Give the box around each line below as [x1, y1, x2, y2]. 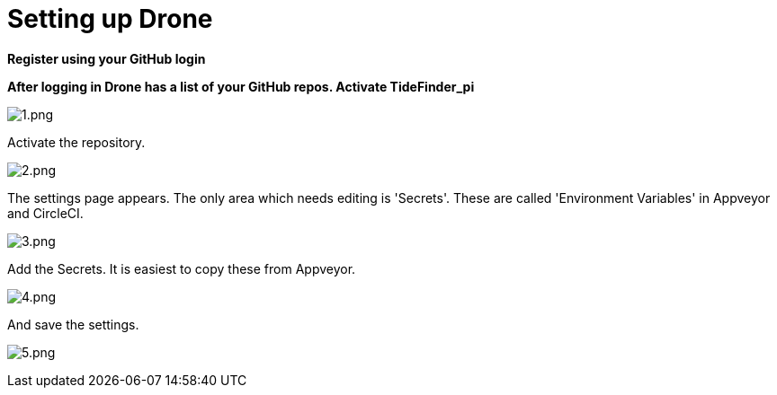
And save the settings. [7, 316, 139, 332]
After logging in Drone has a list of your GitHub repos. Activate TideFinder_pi [7, 78, 475, 94]
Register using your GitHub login [7, 50, 206, 66]
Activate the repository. [7, 134, 146, 150]
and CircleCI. [7, 205, 84, 221]
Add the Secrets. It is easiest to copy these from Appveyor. [7, 260, 356, 276]
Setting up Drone [7, 4, 213, 34]
